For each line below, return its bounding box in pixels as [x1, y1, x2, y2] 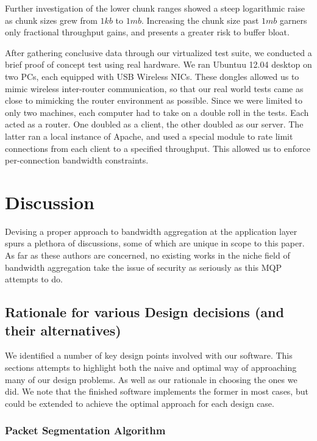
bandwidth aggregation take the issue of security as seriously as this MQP [5, 260, 282, 273]
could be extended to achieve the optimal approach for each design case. [5, 396, 274, 409]
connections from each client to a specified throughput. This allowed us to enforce [5, 142, 310, 154]
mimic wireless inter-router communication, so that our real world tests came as [5, 82, 304, 95]
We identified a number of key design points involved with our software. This [5, 349, 293, 362]
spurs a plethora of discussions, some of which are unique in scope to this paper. [5, 237, 305, 249]
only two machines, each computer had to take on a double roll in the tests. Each [5, 106, 309, 118]
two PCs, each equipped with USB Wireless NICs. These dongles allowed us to [5, 70, 299, 82]
